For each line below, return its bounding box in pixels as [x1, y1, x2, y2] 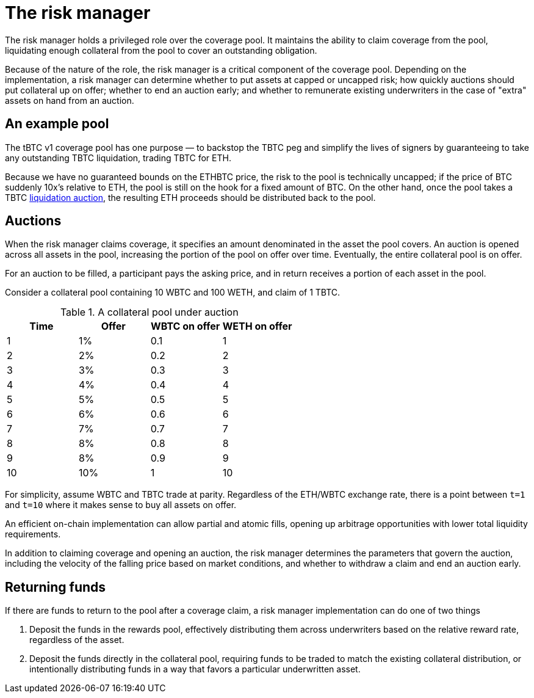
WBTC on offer [151, 320, 220, 333]
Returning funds [5, 579, 106, 595]
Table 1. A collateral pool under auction [60, 306, 239, 319]
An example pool [5, 116, 109, 132]
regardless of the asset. [29, 634, 124, 645]
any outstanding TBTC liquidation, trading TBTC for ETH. [5, 152, 231, 163]
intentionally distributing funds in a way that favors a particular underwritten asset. [29, 664, 361, 675]
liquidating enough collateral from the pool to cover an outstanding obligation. [5, 45, 317, 56]
